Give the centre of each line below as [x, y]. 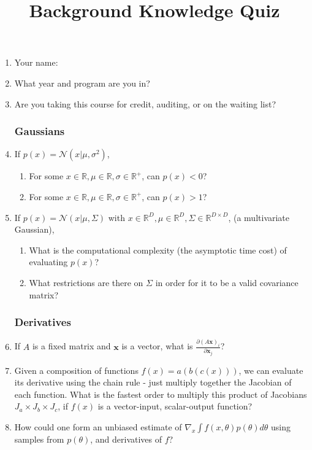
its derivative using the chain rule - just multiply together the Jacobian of [153, 382]
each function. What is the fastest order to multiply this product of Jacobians [161, 394]
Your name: [36, 62]
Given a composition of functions [76, 370]
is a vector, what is [157, 346]
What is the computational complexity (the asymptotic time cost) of [158, 250]
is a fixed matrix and [71, 346]
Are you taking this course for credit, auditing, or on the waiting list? [145, 103]
